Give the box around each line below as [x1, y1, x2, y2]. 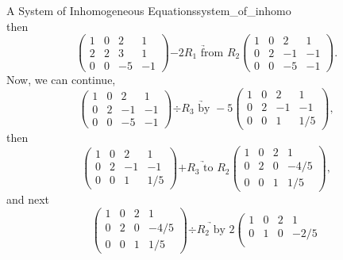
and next [6, 190, 50, 207]
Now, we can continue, [6, 71, 116, 88]
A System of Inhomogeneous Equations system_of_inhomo [6, 2, 291, 18]
